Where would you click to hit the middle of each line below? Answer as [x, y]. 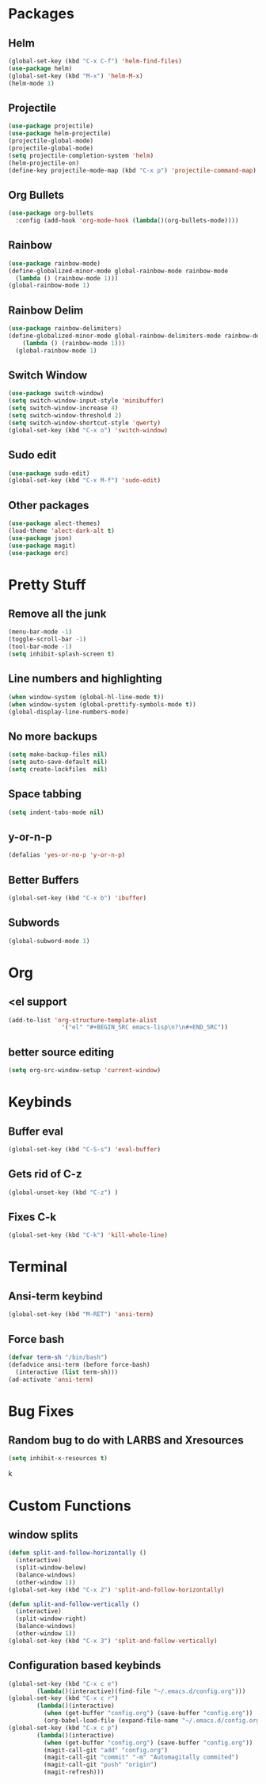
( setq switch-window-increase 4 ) [63, 409]
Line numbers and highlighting [85, 679]
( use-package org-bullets [51, 213]
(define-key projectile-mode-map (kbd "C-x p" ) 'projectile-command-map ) [133, 170]
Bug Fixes [41, 1411]
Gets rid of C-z [45, 1174]
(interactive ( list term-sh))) [67, 1372]
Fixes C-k [32, 1217]
